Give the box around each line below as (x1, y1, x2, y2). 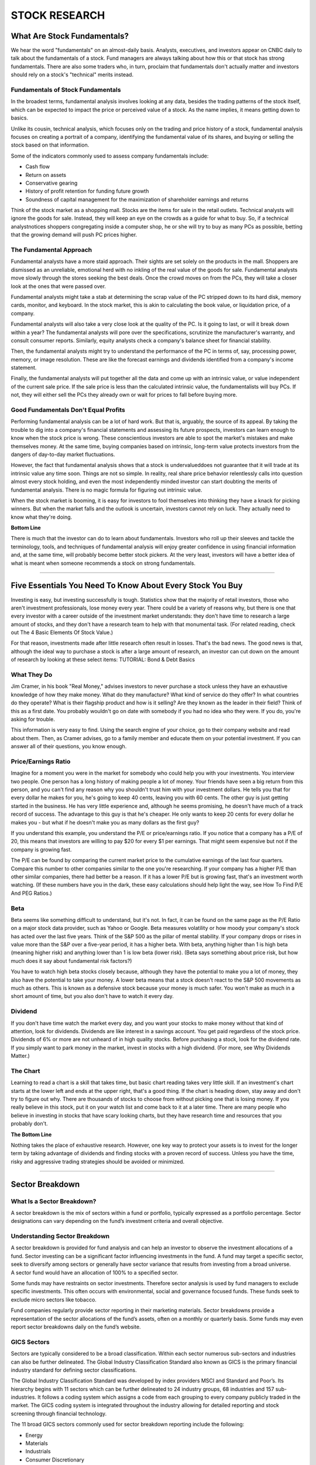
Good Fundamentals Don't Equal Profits (11, 406, 126, 414)
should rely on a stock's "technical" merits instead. (11, 71, 134, 79)
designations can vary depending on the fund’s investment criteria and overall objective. (11, 1218, 224, 1225)
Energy (25, 1432, 43, 1439)
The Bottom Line (11, 1131, 52, 1138)
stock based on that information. (11, 141, 90, 149)
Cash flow (25, 163, 50, 170)
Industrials (25, 1448, 51, 1455)
